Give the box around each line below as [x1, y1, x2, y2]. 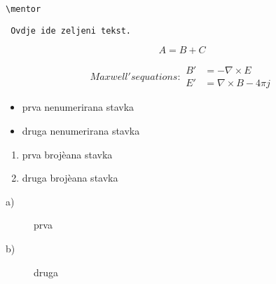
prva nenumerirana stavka [22, 100, 134, 114]
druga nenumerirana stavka [22, 123, 140, 137]
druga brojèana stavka [22, 170, 118, 185]
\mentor [6, 4, 41, 14]
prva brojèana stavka [22, 147, 113, 161]
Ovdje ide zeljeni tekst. [11, 25, 131, 36]
